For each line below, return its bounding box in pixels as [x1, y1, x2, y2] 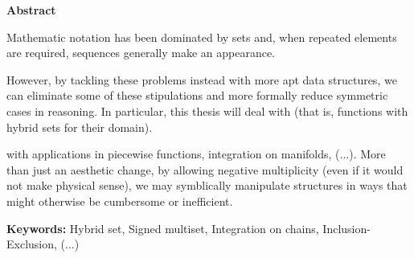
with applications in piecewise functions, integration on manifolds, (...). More [6, 145, 386, 162]
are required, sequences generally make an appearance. [6, 44, 275, 61]
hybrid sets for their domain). [6, 118, 153, 135]
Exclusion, [6, 235, 57, 252]
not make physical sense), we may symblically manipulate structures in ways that [6, 177, 408, 194]
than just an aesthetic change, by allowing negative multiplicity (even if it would [6, 161, 404, 178]
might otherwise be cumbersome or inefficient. [6, 192, 233, 209]
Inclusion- [322, 219, 371, 236]
